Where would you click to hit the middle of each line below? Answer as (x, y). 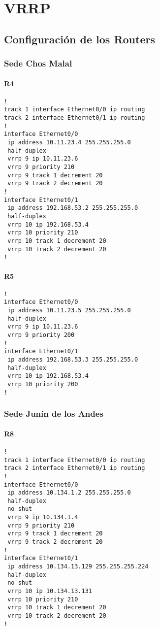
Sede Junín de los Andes (54, 414)
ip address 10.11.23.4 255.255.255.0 (69, 143)
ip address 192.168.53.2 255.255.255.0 (73, 208)
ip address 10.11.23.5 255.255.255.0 (69, 311)
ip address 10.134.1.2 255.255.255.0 (69, 493)
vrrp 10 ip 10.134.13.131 (50, 591)
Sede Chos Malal (38, 63)
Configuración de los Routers (79, 39)
